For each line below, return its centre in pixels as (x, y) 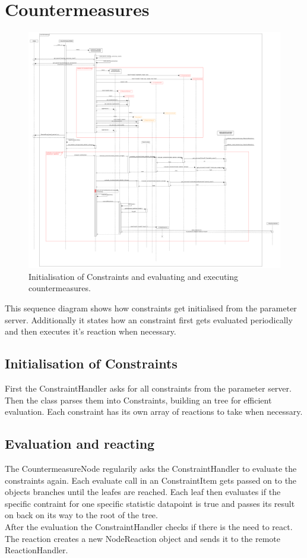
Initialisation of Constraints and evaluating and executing (134, 276)
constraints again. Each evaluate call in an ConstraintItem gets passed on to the (151, 480)
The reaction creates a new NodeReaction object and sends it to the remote (143, 538)
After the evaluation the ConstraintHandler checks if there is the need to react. (149, 526)
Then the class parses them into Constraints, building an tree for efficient (138, 400)
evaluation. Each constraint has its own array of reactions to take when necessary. (154, 412)
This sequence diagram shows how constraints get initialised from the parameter (151, 308)
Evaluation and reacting (80, 444)
